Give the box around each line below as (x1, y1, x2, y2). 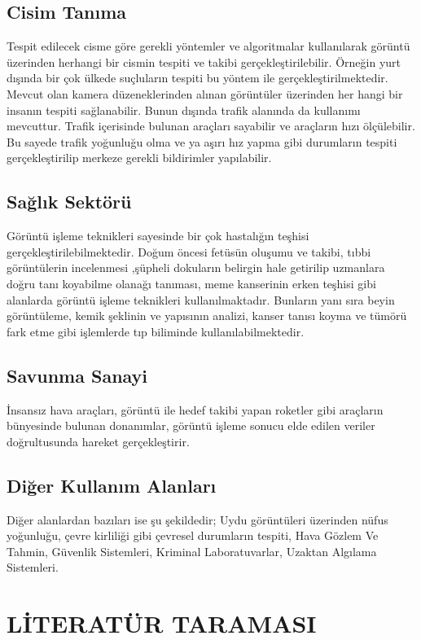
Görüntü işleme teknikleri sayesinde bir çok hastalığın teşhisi (7, 227, 309, 244)
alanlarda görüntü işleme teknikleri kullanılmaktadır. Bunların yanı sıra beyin (7, 291, 395, 308)
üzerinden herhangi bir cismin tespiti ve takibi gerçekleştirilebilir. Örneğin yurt (7, 53, 401, 70)
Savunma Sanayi (7, 362, 148, 388)
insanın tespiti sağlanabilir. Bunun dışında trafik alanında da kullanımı (7, 101, 361, 118)
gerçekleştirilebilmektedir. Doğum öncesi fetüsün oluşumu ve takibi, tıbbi (7, 243, 371, 260)
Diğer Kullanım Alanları (7, 472, 217, 498)
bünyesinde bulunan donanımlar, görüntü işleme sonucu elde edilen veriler (7, 417, 375, 434)
